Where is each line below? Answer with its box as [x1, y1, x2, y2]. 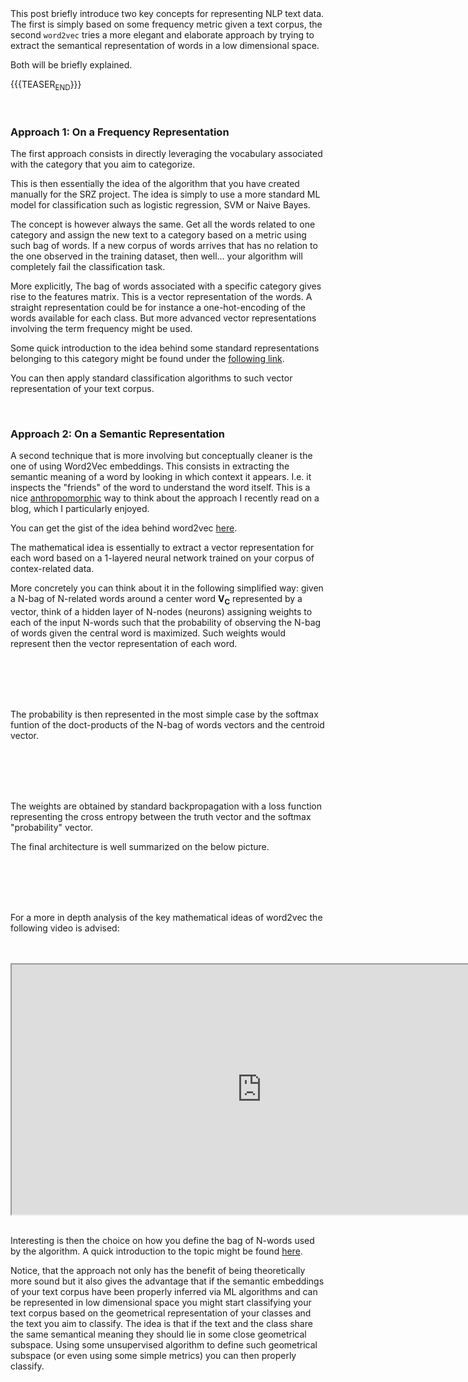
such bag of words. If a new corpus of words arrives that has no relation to [10, 240, 318, 252]
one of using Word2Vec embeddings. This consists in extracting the [10, 460, 290, 472]
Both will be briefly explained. [10, 59, 133, 71]
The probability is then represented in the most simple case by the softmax [10, 708, 319, 721]
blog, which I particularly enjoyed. [10, 503, 150, 515]
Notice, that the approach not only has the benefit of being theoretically [10, 1265, 306, 1277]
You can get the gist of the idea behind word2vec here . [10, 522, 238, 534]
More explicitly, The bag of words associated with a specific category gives [10, 280, 322, 292]
